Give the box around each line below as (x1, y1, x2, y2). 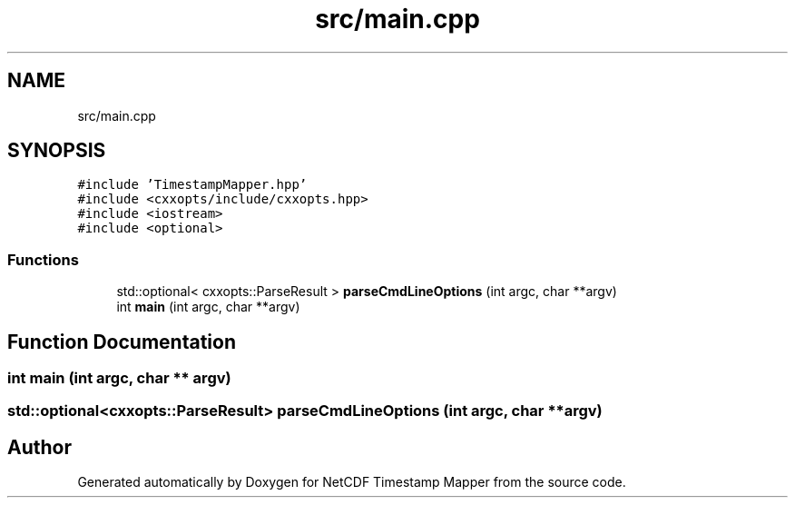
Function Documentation (7, 330, 236, 353)
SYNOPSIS (7, 139, 106, 163)
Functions (7, 250, 79, 269)
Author (7, 435, 72, 459)
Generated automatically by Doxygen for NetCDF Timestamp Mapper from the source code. (77, 474, 626, 490)
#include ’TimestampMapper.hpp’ (77, 177, 308, 193)
